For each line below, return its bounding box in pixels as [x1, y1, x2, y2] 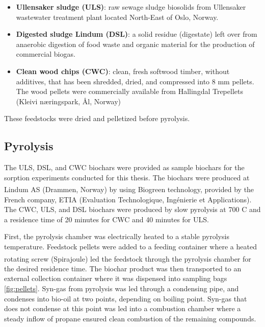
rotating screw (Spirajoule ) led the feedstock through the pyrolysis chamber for [4, 253, 251, 264]
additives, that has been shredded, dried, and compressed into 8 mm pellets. [16, 76, 254, 86]
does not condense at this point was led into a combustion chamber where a [4, 303, 241, 314]
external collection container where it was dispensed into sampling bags [4, 273, 227, 284]
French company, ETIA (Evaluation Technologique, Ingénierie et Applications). [4, 194, 252, 204]
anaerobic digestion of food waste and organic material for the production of [16, 38, 255, 49]
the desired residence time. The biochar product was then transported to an [4, 263, 242, 273]
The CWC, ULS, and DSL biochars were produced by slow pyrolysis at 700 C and [4, 204, 261, 215]
